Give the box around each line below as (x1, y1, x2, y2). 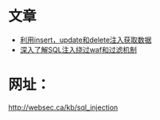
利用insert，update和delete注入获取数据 (19, 35, 152, 45)
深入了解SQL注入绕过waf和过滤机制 (19, 45, 137, 54)
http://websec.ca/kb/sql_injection (8, 103, 119, 112)
